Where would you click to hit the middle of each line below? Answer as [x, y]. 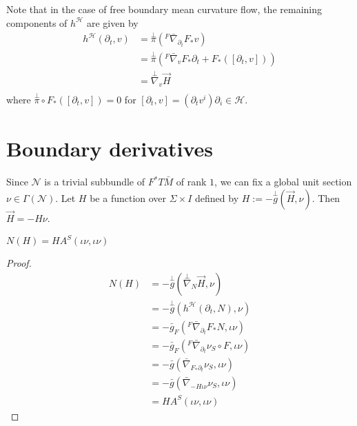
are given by [112, 22]
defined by [217, 197]
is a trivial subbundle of [95, 182]
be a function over [128, 197]
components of [37, 22]
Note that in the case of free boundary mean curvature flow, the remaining [164, 9]
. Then [326, 197]
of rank [191, 182]
